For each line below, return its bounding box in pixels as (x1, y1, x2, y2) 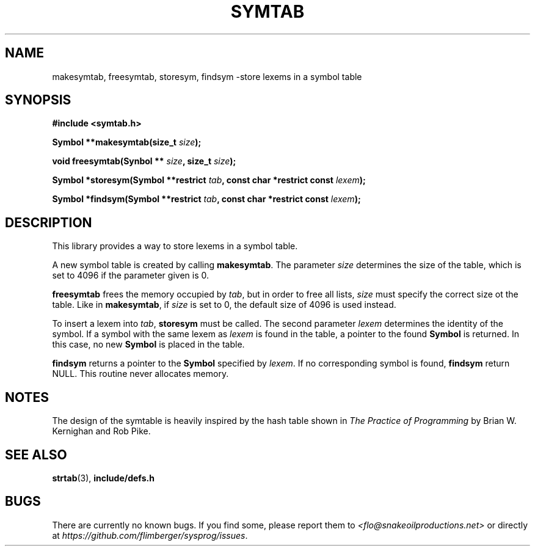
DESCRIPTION (5, 214, 92, 230)
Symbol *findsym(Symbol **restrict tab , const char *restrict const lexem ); (52, 194, 361, 205)
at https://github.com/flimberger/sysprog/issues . (52, 530, 248, 541)
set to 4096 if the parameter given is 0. (52, 270, 209, 281)
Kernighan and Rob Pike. (52, 426, 151, 437)
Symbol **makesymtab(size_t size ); (52, 137, 202, 148)
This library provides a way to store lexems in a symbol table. (52, 241, 298, 252)
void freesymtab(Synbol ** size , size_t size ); (52, 156, 236, 167)
